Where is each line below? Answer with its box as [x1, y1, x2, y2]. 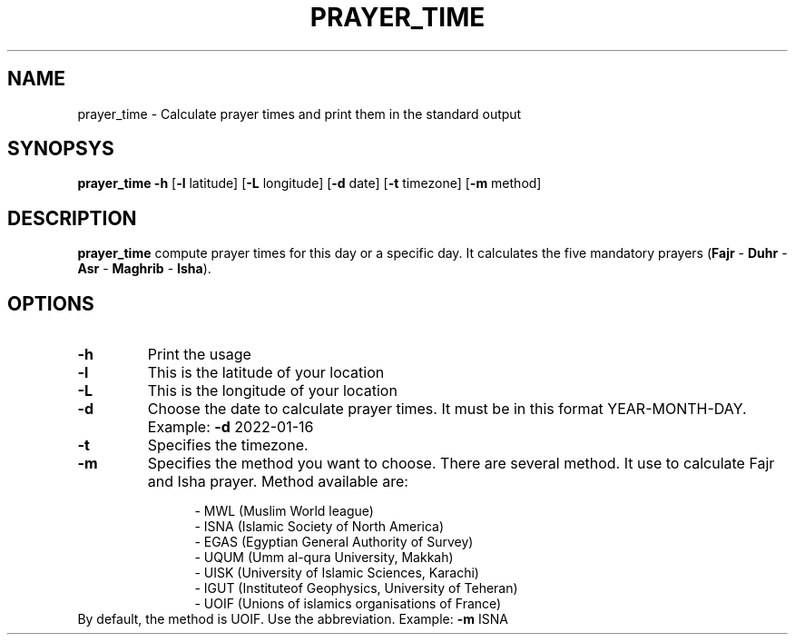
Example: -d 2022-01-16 [147, 418, 314, 437]
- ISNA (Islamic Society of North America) [194, 519, 445, 535]
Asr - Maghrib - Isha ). [77, 261, 211, 277]
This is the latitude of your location [147, 363, 385, 382]
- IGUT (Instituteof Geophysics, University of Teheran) [194, 580, 518, 597]
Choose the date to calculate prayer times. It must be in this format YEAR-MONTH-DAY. [147, 400, 747, 419]
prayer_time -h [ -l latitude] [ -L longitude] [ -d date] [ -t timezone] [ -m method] [77, 175, 542, 192]
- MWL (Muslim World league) [194, 503, 374, 519]
